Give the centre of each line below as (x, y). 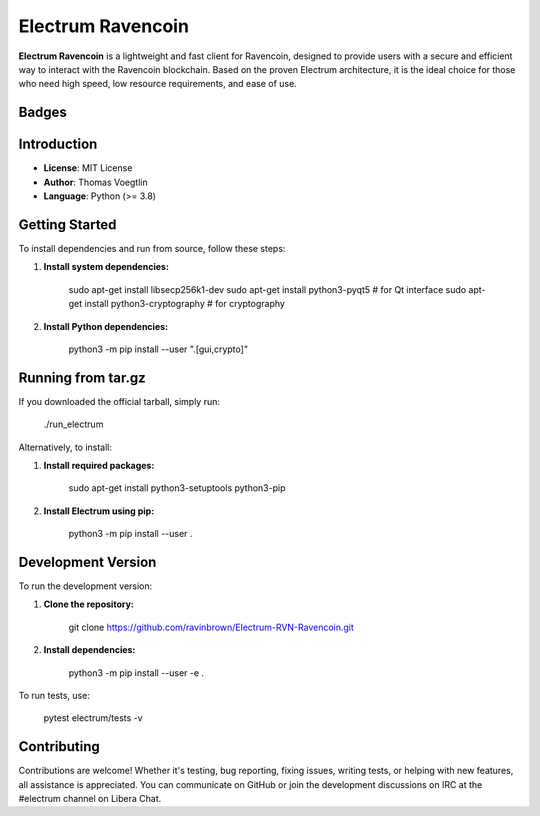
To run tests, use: (54, 695)
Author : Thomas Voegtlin (96, 182)
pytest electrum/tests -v (93, 718)
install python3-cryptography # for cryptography (184, 304)
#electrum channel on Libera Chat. (90, 799)
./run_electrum (73, 424)
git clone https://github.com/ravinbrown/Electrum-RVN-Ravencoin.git (211, 627)
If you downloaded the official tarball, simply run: (119, 401)
